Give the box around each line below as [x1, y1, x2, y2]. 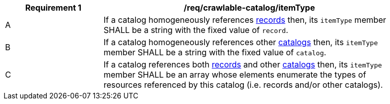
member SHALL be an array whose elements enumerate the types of [104, 70, 366, 80]
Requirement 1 [25, 3, 82, 13]
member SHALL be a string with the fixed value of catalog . [104, 47, 327, 57]
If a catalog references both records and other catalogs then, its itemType [104, 59, 382, 70]
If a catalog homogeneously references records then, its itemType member [104, 15, 386, 25]
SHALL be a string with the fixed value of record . [104, 25, 288, 35]
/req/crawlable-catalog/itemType [183, 3, 315, 13]
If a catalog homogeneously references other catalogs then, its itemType [104, 37, 378, 47]
